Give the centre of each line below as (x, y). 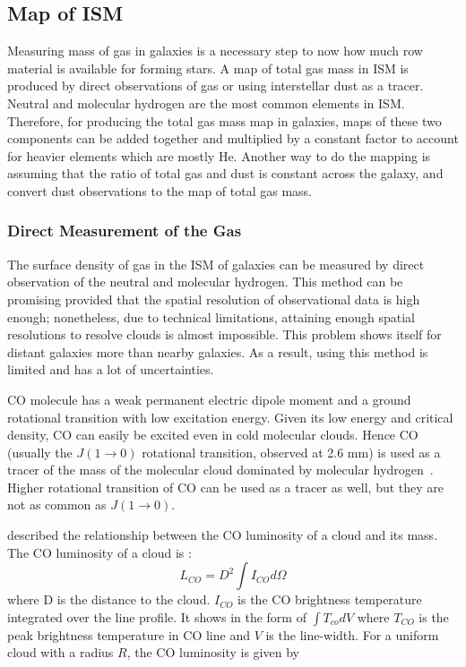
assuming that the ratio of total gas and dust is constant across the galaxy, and (225, 173)
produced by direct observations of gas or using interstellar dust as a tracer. (216, 86)
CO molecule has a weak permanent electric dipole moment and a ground (209, 399)
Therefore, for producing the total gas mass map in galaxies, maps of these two (224, 120)
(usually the (40, 452)
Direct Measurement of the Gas (125, 231)
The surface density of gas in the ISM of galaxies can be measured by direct (216, 264)
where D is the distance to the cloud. (109, 599)
